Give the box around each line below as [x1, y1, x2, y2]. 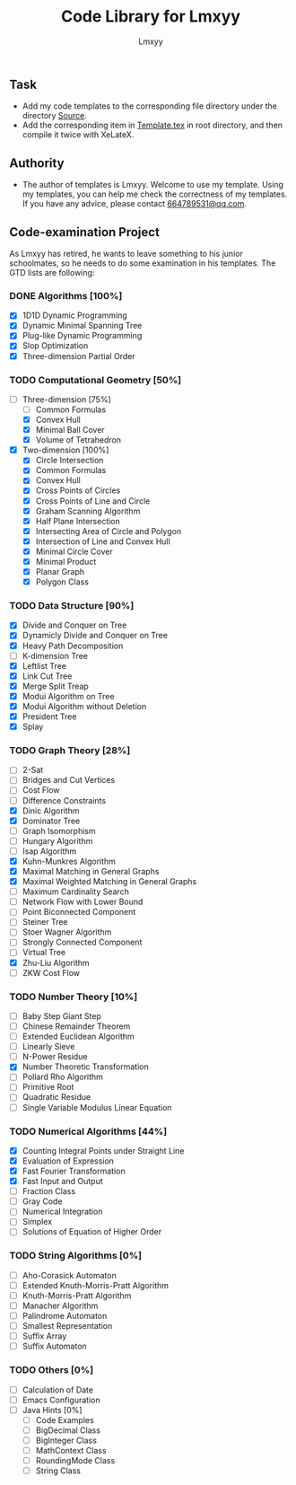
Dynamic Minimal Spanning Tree [22, 321, 143, 331]
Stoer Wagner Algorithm [22, 927, 112, 937]
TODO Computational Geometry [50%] [9, 373, 182, 386]
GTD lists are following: [9, 267, 95, 277]
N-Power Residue [22, 1051, 88, 1062]
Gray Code [22, 1196, 63, 1207]
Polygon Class [35, 576, 90, 587]
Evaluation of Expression [22, 1155, 115, 1166]
